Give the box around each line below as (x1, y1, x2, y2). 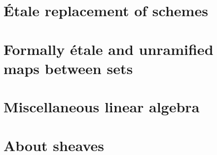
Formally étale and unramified (3, 39, 214, 59)
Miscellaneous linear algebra (3, 97, 200, 117)
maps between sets (3, 58, 133, 78)
